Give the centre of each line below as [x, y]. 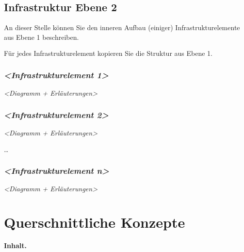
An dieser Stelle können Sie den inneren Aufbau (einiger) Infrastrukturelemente [122, 27]
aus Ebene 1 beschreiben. [41, 37]
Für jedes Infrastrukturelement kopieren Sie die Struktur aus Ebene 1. [108, 53]
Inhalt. [16, 245]
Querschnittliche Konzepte [95, 222]
